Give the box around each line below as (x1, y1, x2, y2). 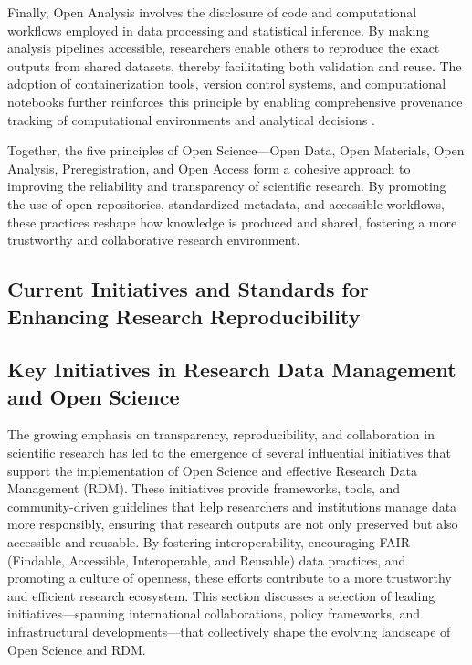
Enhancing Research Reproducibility (7, 301, 361, 330)
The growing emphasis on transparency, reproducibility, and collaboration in (7, 425, 435, 444)
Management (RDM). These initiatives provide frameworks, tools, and (7, 479, 401, 498)
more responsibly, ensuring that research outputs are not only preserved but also (7, 514, 458, 533)
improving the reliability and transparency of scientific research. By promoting (7, 176, 446, 195)
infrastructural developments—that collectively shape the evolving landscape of (7, 622, 451, 641)
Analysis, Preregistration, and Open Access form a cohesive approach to (7, 158, 411, 177)
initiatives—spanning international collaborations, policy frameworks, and (7, 604, 421, 623)
